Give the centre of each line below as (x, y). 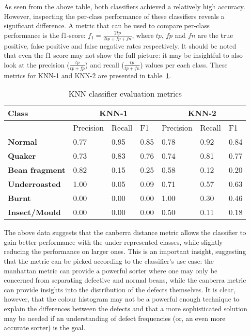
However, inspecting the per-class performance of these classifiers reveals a (114, 16)
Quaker (22, 156)
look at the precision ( (37, 64)
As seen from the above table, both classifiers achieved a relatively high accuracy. (125, 6)
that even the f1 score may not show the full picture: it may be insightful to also (123, 55)
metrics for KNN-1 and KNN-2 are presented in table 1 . (87, 75)
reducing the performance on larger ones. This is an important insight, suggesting (125, 251)
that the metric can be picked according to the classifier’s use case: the (109, 261)
